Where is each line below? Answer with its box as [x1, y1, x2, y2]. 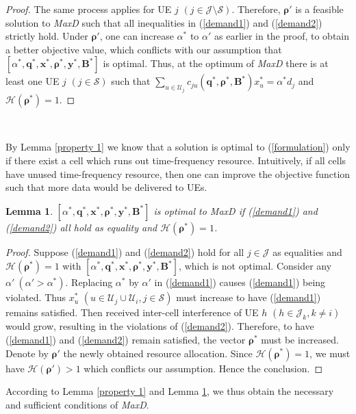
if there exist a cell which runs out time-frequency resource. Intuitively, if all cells [5, 153, 346, 167]
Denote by [5, 346, 49, 360]
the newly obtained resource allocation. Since [63, 346, 253, 360]
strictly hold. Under [5, 29, 88, 43]
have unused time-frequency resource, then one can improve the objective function [5, 166, 351, 181]
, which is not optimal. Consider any [179, 259, 332, 273]
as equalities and [272, 244, 342, 259]
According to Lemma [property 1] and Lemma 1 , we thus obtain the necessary [5, 384, 334, 398]
